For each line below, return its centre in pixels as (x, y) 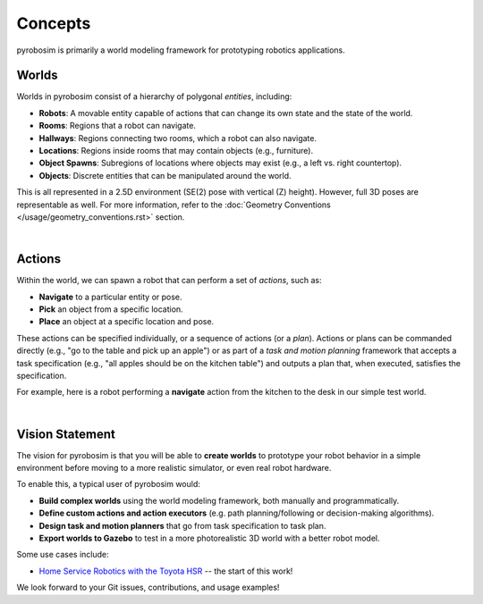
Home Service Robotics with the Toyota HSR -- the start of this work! (166, 571)
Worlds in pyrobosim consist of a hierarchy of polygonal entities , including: (154, 96)
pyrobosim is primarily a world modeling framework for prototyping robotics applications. (181, 50)
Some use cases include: (63, 555)
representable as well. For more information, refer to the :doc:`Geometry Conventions (174, 205)
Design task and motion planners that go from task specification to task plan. (182, 525)
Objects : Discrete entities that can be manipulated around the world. (165, 175)
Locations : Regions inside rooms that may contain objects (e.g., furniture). (176, 151)
